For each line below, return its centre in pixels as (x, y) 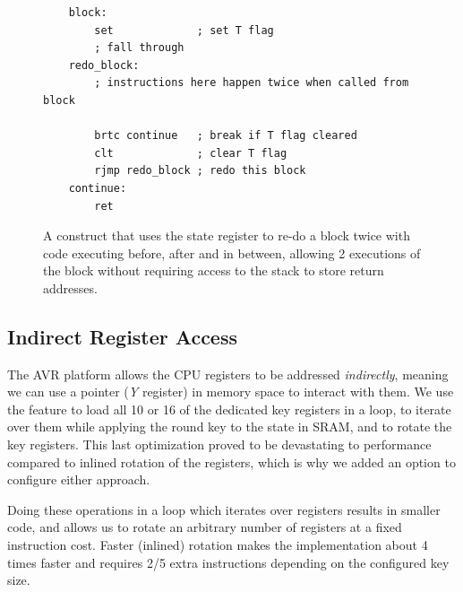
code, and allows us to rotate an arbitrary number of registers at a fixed (205, 527)
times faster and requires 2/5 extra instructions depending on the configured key (228, 562)
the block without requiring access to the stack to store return (214, 270)
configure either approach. (79, 479)
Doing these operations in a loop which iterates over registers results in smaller (224, 509)
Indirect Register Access (122, 336)
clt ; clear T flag (191, 153)
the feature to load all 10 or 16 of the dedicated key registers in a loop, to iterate (229, 409)
